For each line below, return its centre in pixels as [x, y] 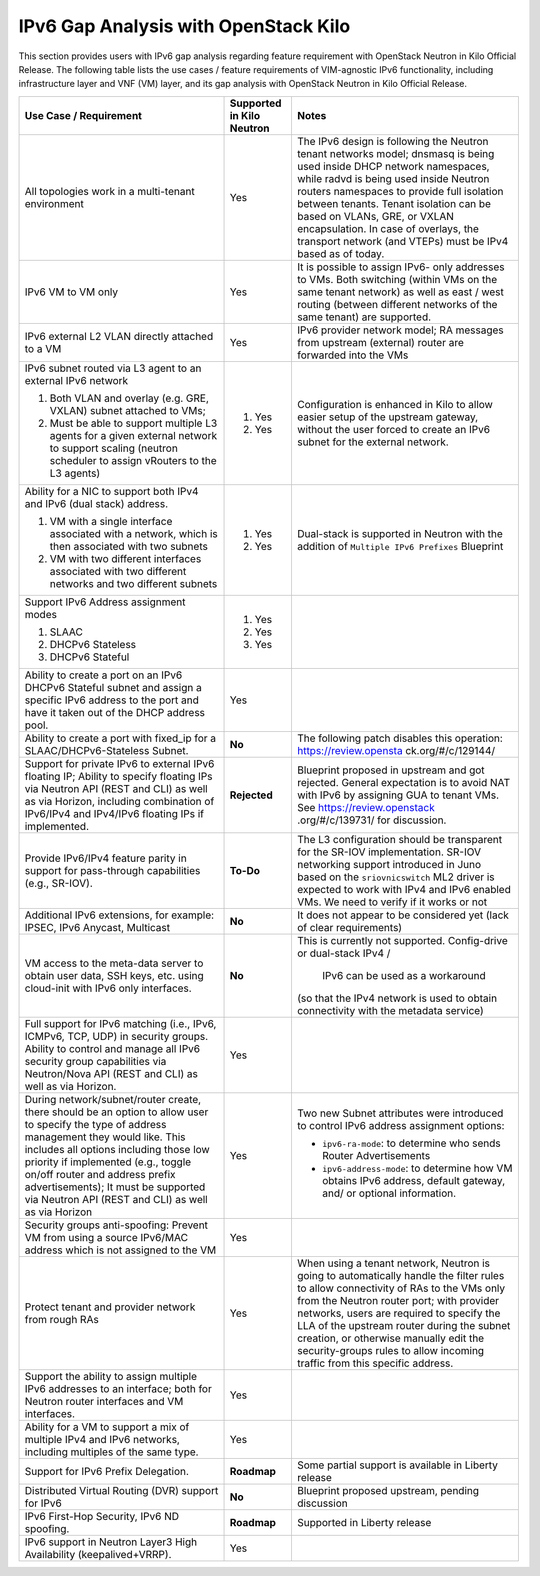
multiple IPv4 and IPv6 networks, [102, 1439]
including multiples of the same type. [111, 1452]
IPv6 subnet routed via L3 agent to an [113, 368]
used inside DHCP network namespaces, [393, 166]
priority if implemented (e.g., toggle [108, 1162]
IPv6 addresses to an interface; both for [118, 1388]
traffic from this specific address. [375, 1363]
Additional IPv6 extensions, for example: [119, 915]
